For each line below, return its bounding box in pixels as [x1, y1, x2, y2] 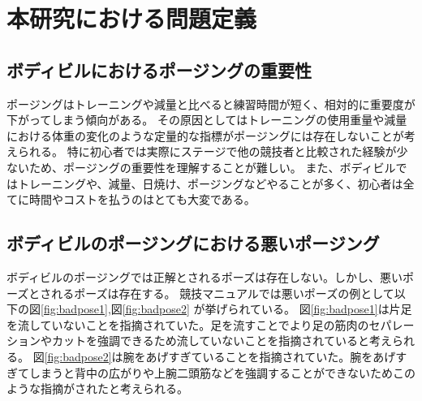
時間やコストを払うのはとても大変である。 [28, 191, 256, 208]
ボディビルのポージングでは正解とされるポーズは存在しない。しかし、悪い [6, 268, 403, 285]
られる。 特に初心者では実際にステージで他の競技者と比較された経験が [17, 143, 397, 160]
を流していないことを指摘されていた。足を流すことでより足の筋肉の [6, 316, 369, 333]
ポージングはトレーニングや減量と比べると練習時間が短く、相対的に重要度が [6, 95, 416, 112]
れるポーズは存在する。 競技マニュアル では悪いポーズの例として [51, 284, 394, 301]
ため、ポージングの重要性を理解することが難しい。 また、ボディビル [28, 158, 396, 175]
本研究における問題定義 [6, 2, 257, 35]
